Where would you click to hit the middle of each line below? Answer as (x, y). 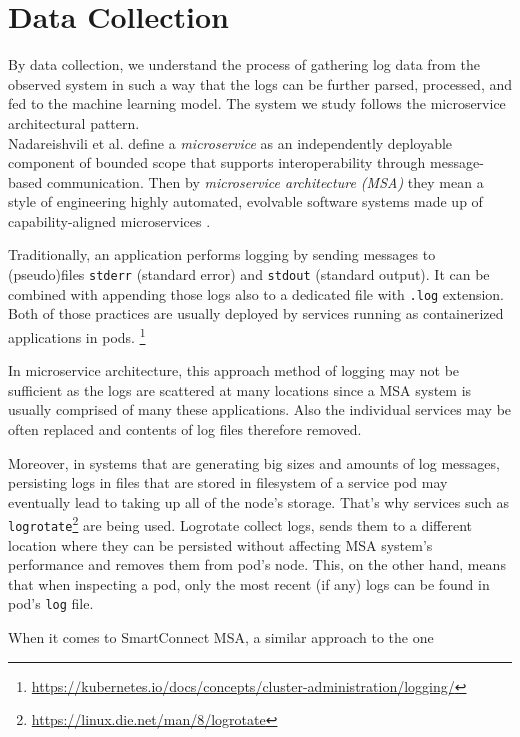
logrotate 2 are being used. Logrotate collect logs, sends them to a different (240, 524)
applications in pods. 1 (77, 335)
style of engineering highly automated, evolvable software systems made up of (245, 201)
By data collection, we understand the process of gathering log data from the (244, 64)
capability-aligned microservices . (109, 220)
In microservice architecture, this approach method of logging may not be (234, 370)
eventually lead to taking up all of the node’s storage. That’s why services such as (259, 501)
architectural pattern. (74, 122)
